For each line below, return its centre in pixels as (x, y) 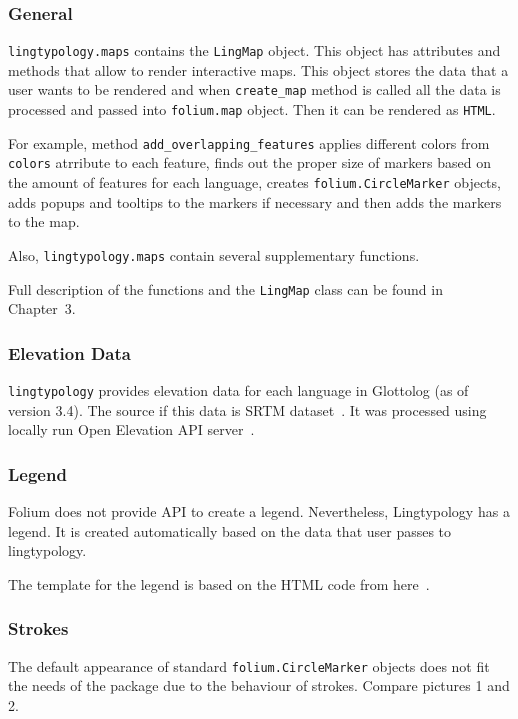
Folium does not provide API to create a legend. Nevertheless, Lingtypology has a (259, 511)
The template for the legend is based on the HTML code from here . (219, 583)
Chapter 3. (42, 308)
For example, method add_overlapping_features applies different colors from (249, 142)
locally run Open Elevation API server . (131, 429)
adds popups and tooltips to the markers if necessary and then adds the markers (255, 201)
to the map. (44, 221)
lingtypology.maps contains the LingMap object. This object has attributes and (254, 50)
